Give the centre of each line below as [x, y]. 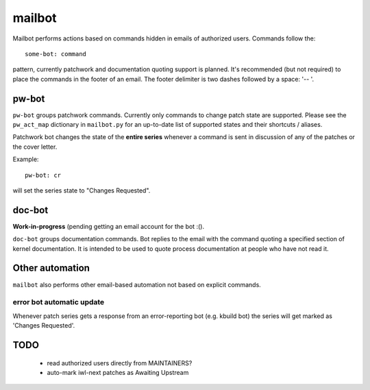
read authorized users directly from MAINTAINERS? [120, 363]
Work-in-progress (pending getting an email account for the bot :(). [109, 226]
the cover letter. [35, 147]
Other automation [51, 268]
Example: [26, 159]
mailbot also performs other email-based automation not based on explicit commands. [137, 284]
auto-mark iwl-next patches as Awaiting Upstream [118, 372]
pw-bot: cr [43, 175]
